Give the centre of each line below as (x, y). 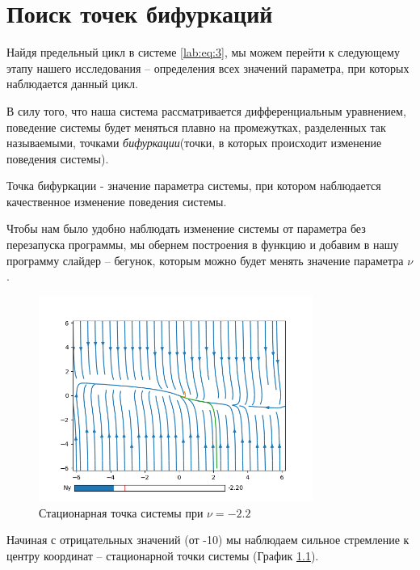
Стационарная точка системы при (121, 512)
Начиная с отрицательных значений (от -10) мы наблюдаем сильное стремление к (208, 540)
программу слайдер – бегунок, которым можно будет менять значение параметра (205, 260)
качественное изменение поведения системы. (117, 201)
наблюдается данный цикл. (72, 84)
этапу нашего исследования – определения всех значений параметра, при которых (208, 68)
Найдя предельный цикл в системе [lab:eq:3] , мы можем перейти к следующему (203, 52)
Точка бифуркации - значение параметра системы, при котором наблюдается (194, 186)
